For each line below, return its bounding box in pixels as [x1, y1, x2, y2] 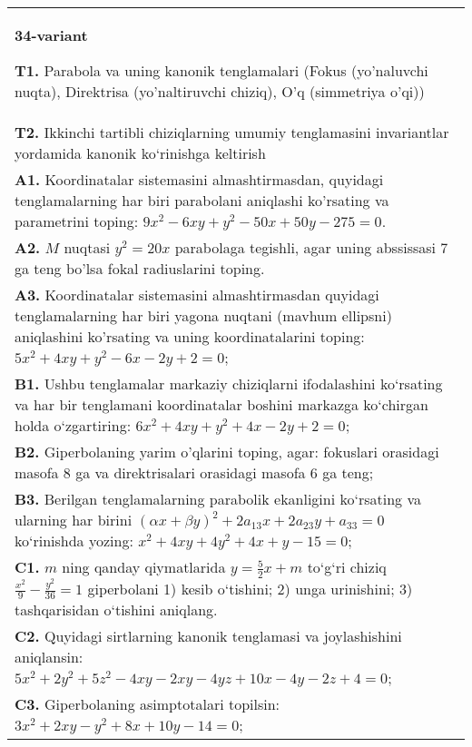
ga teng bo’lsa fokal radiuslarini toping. [15, 258, 265, 279]
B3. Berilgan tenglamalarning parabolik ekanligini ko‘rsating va [15, 488, 421, 509]
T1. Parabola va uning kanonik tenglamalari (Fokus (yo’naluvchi [15, 60, 428, 81]
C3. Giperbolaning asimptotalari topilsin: [15, 693, 280, 715]
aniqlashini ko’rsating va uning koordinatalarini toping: [15, 326, 365, 347]
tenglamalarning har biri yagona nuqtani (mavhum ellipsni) [15, 305, 392, 326]
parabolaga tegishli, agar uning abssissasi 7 [174, 237, 448, 258]
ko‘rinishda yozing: [15, 530, 133, 551]
